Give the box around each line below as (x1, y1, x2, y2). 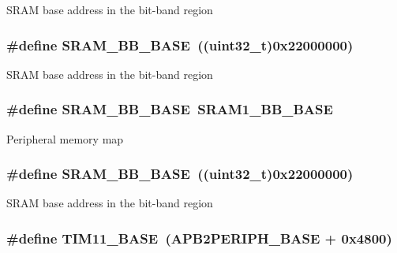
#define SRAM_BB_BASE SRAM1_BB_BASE (6, 99, 333, 119)
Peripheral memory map (6, 130, 124, 147)
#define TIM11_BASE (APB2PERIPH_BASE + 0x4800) (6, 228, 392, 247)
